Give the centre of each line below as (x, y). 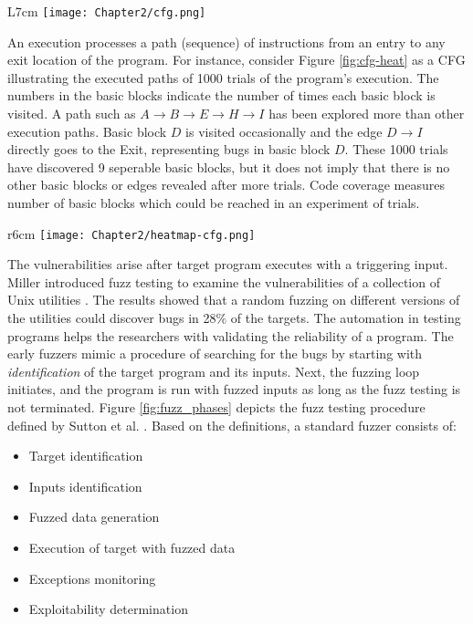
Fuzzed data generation (94, 517)
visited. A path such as (72, 114)
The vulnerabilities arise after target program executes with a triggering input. (228, 264)
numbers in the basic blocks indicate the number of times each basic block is (221, 95)
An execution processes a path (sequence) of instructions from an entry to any (226, 42)
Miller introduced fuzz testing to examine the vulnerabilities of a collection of (224, 281)
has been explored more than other (367, 114)
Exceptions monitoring (92, 578)
